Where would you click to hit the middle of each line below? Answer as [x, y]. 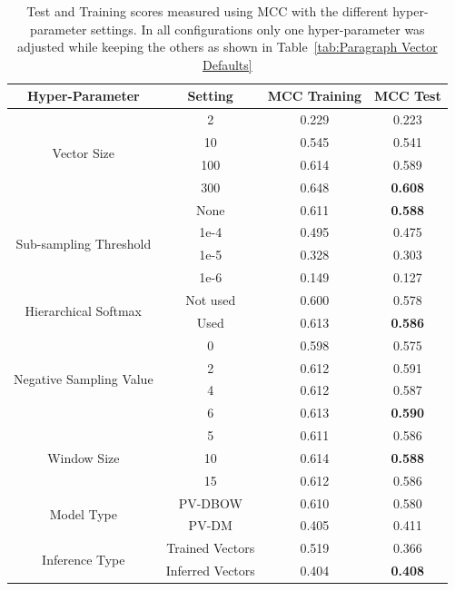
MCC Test [407, 96]
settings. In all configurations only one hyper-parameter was [258, 29]
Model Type [83, 513]
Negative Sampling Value [84, 378]
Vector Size [84, 153]
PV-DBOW [210, 502]
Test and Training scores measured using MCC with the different [208, 11]
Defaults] [227, 64]
